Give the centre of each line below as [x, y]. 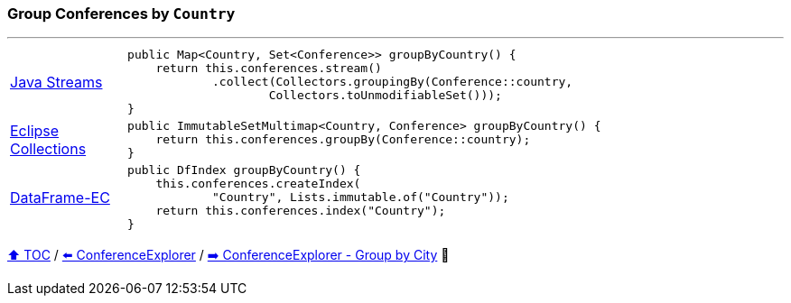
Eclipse [35, 130]
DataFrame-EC [60, 197]
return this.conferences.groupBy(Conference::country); [343, 140]
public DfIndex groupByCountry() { [244, 170]
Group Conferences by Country [121, 14]
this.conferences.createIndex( [258, 184]
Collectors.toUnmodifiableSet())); [385, 96]
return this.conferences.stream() [269, 69]
